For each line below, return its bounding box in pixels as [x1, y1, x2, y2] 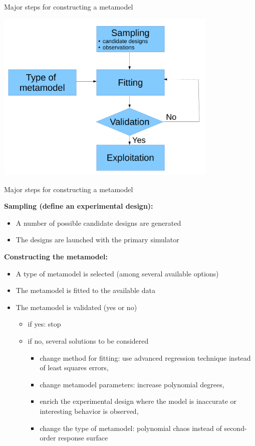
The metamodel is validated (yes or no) [16, 302, 137, 312]
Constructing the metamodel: [4, 251, 108, 261]
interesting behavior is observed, [40, 405, 139, 416]
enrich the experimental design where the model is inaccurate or [40, 396, 237, 406]
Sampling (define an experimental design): [4, 201, 153, 211]
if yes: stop [28, 319, 61, 329]
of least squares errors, [40, 362, 109, 373]
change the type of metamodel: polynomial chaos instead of [40, 422, 222, 433]
